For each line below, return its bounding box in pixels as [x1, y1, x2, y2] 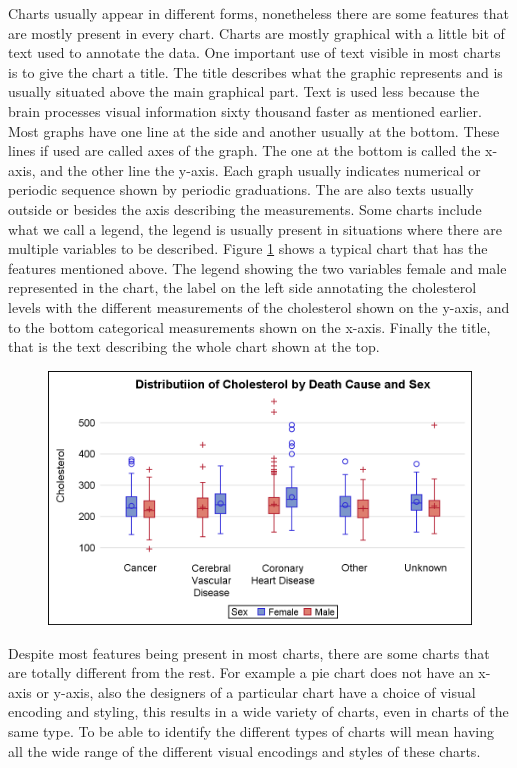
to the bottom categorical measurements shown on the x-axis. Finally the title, [8, 316, 491, 337]
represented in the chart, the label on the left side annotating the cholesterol [8, 277, 477, 298]
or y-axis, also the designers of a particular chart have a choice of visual [36, 681, 476, 702]
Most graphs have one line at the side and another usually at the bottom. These [8, 120, 500, 141]
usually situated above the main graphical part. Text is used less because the [8, 81, 480, 102]
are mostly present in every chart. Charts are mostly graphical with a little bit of [8, 22, 505, 43]
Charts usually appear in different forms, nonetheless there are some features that [8, 3, 509, 23]
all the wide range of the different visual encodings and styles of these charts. [8, 740, 481, 761]
